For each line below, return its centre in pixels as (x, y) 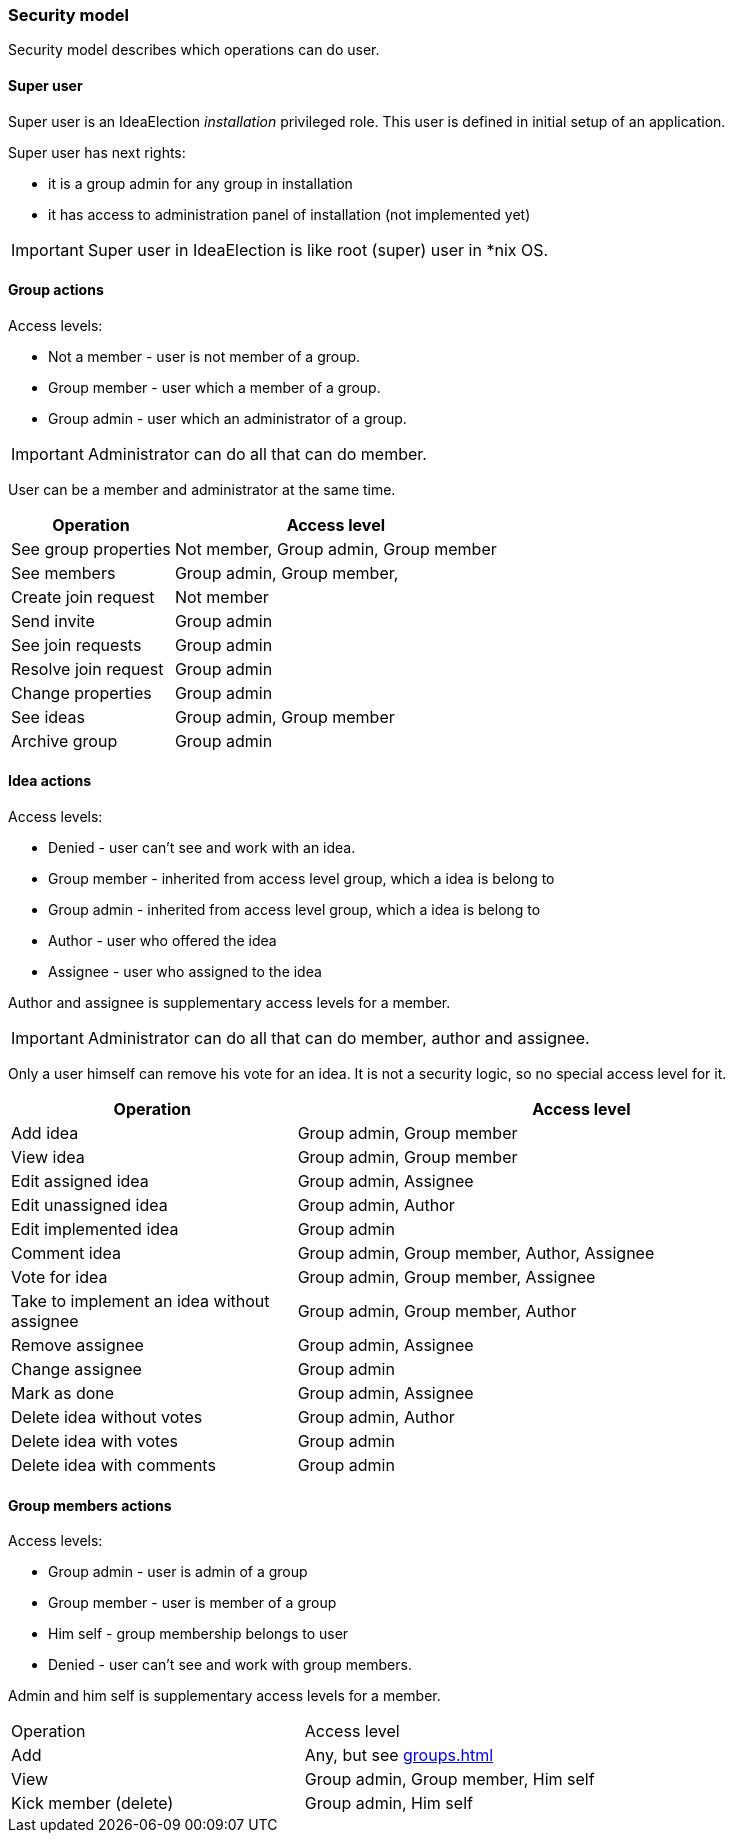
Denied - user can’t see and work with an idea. (202, 848)
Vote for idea (59, 1277)
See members (63, 572)
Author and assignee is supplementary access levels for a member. (229, 1003)
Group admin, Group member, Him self (449, 1779)
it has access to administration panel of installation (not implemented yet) (289, 214)
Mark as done (63, 1393)
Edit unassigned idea (89, 1205)
